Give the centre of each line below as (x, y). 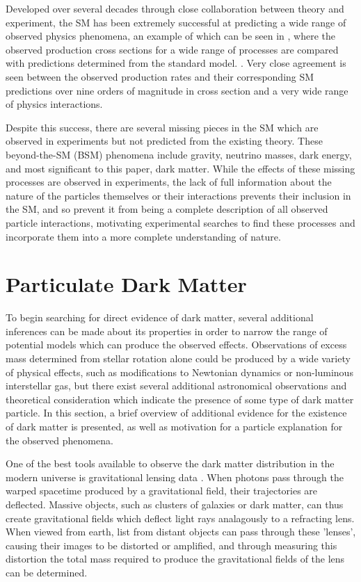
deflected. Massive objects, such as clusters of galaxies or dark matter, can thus (175, 504)
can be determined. (47, 572)
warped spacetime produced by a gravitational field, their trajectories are (162, 491)
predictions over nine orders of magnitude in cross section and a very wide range (177, 90)
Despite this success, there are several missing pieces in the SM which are (162, 127)
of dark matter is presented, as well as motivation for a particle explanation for (174, 426)
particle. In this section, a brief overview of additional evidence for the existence (176, 413)
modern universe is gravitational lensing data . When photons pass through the (175, 477)
